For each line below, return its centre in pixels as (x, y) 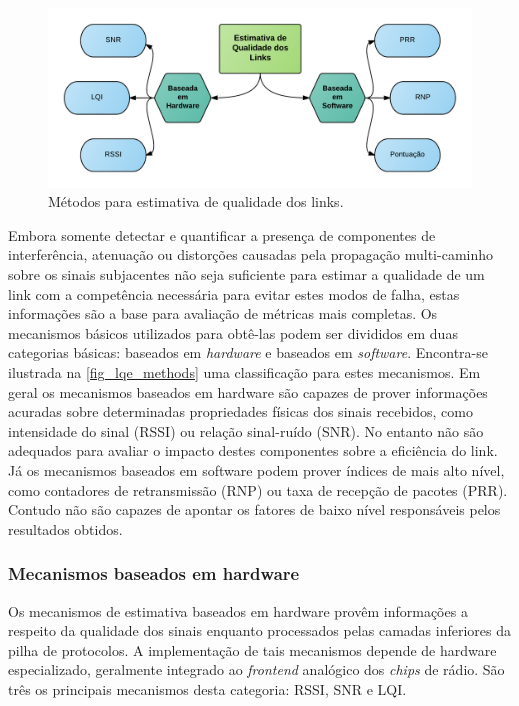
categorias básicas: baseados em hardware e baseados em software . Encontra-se (248, 352)
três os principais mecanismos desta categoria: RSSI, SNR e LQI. (207, 688)
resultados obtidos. (65, 528)
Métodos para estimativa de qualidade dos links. (196, 201)
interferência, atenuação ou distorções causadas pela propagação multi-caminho (251, 254)
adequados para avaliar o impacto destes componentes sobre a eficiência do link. (253, 450)
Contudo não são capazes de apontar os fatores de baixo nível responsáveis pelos (254, 509)
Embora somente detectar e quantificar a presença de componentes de (222, 234)
